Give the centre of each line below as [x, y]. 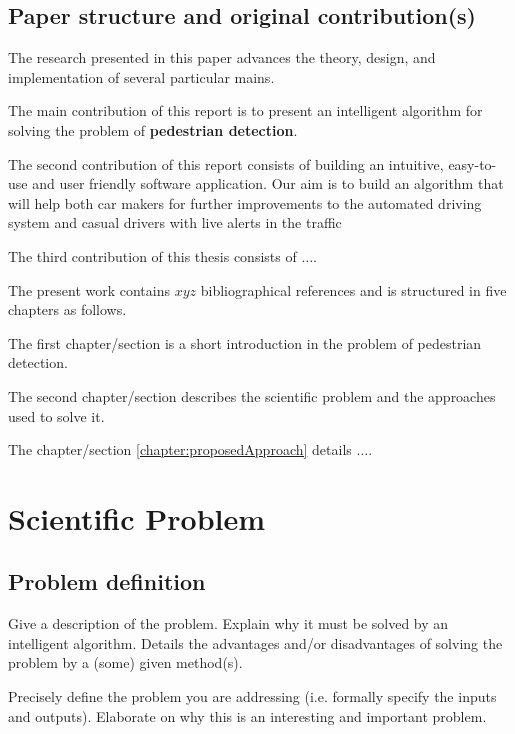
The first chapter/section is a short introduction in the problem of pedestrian [245, 342]
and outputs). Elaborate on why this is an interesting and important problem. [247, 715]
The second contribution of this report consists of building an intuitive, [226, 163]
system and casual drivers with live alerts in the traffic [175, 222]
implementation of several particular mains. [141, 76]
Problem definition [107, 581]
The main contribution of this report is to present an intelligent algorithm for [245, 110]
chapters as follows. [67, 309]
